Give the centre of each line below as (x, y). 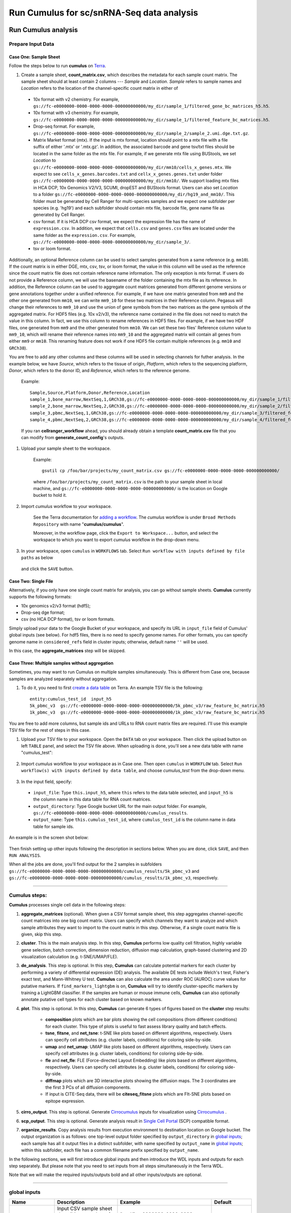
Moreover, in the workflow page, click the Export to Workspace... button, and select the (126, 533)
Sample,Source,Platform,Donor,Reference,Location (90, 393)
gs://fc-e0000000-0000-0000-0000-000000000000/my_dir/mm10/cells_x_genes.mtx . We (132, 167)
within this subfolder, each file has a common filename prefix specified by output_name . (110, 1150)
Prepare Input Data (32, 44)
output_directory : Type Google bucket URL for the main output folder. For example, (120, 806)
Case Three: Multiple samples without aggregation (61, 663)
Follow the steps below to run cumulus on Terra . (57, 66)
